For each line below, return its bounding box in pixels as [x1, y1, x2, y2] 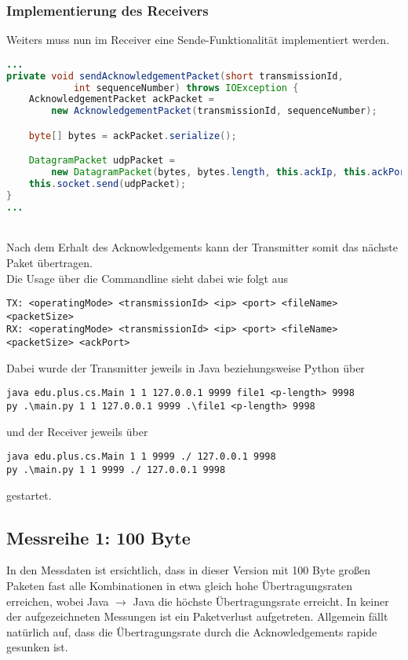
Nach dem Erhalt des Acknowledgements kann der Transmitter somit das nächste [6, 239, 398, 255]
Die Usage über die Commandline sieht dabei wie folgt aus [6, 269, 289, 286]
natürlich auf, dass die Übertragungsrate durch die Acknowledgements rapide [6, 623, 377, 640]
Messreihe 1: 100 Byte [6, 525, 191, 549]
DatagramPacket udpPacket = [28, 155, 175, 167]
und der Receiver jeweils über [6, 423, 148, 439]
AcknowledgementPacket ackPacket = [28, 93, 214, 105]
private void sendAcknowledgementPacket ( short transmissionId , [6, 70, 344, 82]
